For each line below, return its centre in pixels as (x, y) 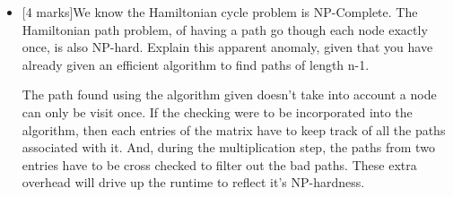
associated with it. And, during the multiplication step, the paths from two (228, 147)
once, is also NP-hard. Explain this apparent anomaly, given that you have (227, 47)
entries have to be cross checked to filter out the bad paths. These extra (219, 164)
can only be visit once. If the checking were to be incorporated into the (217, 111)
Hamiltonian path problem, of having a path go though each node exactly (225, 29)
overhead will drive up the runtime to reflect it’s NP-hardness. (193, 182)
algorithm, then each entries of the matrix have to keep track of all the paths (234, 129)
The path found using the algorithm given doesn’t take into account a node (229, 94)
